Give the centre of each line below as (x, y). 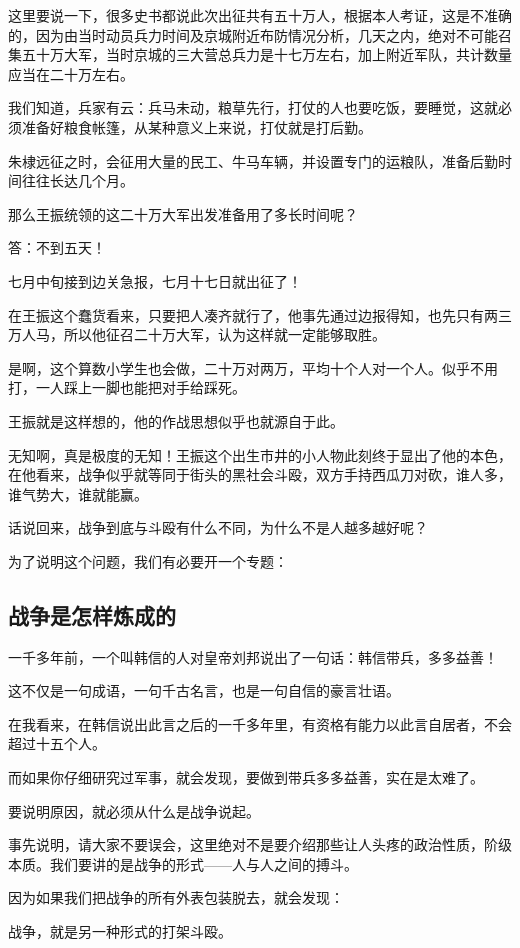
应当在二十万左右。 (71, 73)
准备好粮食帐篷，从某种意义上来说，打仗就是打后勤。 (196, 126)
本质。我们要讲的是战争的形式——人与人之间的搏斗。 (183, 863)
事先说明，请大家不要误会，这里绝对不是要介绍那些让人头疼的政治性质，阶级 (260, 844)
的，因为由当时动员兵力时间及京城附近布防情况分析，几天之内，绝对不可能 (253, 34)
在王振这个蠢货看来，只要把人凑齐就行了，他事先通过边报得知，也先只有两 (253, 314)
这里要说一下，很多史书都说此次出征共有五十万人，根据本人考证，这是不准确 (260, 15)
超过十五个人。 (57, 743)
